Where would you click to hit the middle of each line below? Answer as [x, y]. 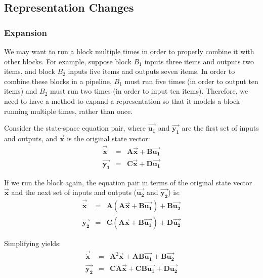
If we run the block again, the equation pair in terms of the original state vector [128, 182]
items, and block [30, 71]
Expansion [26, 32]
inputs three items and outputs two [199, 61]
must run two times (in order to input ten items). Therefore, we [149, 91]
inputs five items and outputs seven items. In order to [151, 71]
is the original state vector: [108, 138]
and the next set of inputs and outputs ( [74, 192]
